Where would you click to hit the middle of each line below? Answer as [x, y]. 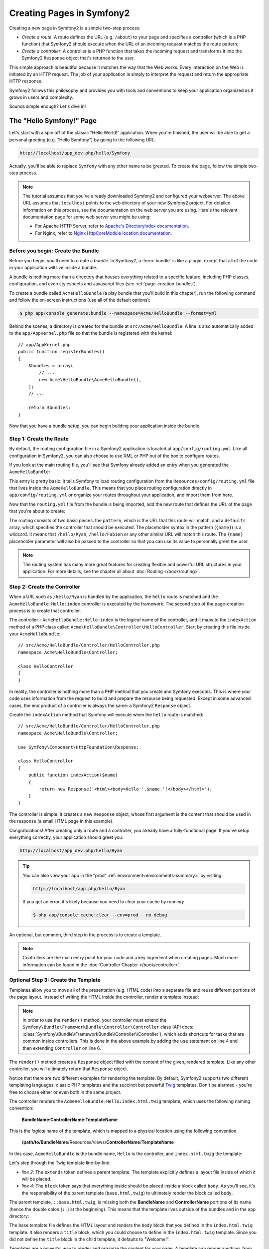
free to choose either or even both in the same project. [65, 1092]
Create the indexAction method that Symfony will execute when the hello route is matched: [106, 714]
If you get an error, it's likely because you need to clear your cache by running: [103, 901]
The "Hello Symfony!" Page [53, 121]
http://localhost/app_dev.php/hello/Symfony [75, 153]
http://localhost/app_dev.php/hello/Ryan [71, 851]
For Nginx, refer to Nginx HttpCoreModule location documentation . [104, 233]
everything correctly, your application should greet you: [66, 837]
